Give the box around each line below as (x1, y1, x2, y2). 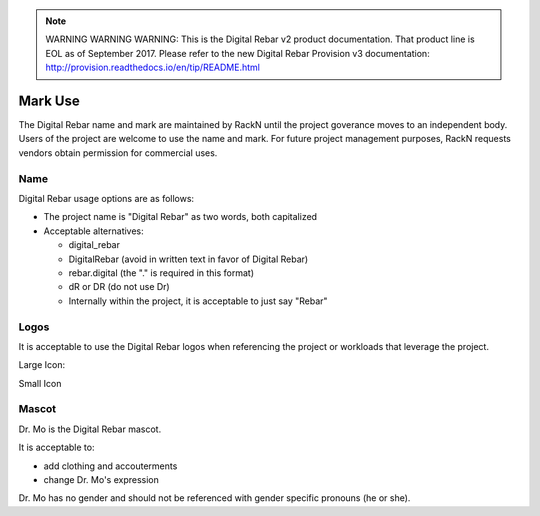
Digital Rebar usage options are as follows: (18, 193, 195, 204)
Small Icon (18, 377, 62, 389)
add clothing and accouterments (43, 460, 178, 472)
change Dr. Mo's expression (43, 473, 160, 485)
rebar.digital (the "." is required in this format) (68, 266, 255, 279)
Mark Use (18, 92, 80, 109)
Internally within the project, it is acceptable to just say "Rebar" (68, 295, 329, 307)
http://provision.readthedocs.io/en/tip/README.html (45, 61, 260, 74)
